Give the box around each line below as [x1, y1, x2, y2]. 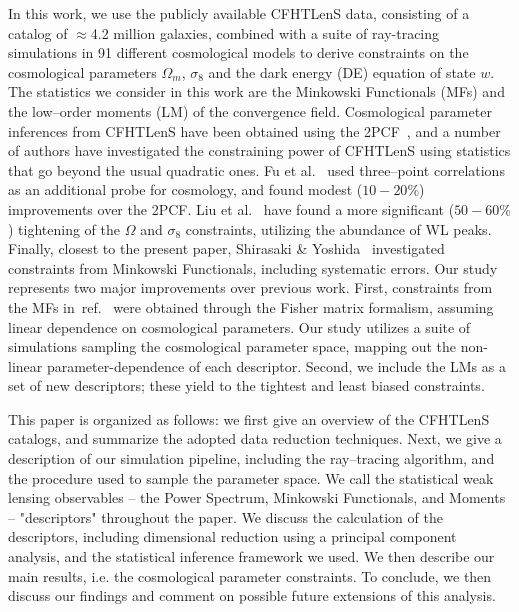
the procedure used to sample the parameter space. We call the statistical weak [8, 467, 494, 488]
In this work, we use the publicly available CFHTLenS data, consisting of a [8, 3, 470, 23]
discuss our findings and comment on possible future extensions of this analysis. [8, 585, 496, 606]
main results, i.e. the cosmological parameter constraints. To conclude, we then [8, 565, 492, 586]
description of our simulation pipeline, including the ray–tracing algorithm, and [8, 448, 495, 469]
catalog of [8, 22, 68, 43]
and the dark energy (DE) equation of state [208, 61, 476, 82]
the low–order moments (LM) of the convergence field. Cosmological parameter [8, 100, 492, 121]
